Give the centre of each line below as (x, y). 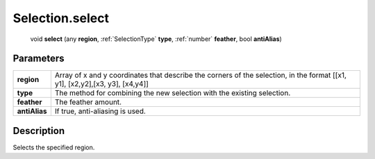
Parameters (39, 59)
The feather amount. (88, 102)
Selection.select (61, 18)
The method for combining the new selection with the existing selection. (173, 93)
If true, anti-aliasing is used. (100, 111)
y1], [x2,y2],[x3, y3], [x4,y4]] (102, 84)
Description (39, 131)
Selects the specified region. (54, 147)
